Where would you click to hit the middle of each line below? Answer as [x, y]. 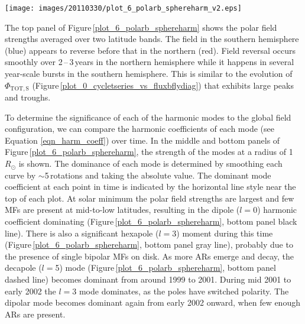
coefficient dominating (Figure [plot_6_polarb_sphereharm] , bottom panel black [151, 221]
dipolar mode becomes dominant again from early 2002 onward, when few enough [152, 302]
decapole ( [23, 268]
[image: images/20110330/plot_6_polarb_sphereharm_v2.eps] [123, 8]
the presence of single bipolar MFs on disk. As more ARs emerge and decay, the [150, 256]
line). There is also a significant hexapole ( [82, 233]
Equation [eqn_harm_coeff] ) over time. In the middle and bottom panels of [142, 140]
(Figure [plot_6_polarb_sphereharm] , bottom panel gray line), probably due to [149, 244]
